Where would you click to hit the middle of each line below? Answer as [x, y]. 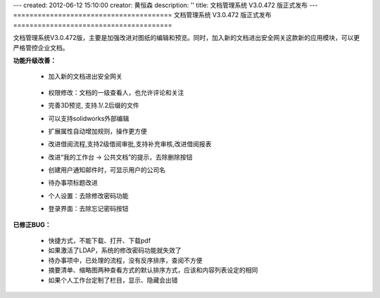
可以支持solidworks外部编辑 [89, 118]
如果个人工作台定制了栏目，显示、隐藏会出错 [113, 280]
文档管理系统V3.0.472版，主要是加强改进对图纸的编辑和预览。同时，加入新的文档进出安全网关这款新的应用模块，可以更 [186, 38]
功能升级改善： [34, 60]
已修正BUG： [32, 224]
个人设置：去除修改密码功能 [88, 195]
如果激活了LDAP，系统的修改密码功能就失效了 [115, 250]
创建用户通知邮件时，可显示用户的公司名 [107, 170]
